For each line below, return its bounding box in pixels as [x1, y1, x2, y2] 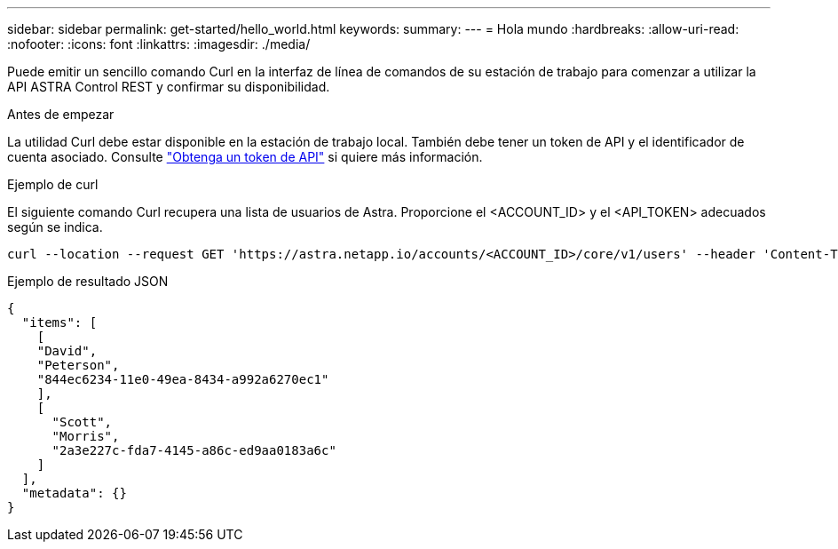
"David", [36, 344, 98, 358]
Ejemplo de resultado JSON [7, 274, 169, 289]
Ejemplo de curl [7, 177, 99, 192]
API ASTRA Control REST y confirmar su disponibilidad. [7, 79, 330, 94]
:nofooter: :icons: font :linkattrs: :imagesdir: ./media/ [7, 36, 311, 52]
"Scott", [51, 415, 113, 429]
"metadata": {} [21, 486, 127, 500]
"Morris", [51, 429, 120, 443]
